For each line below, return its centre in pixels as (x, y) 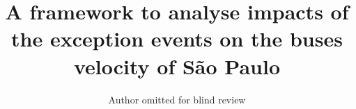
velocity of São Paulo (177, 66)
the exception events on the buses (177, 39)
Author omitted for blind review (177, 99)
